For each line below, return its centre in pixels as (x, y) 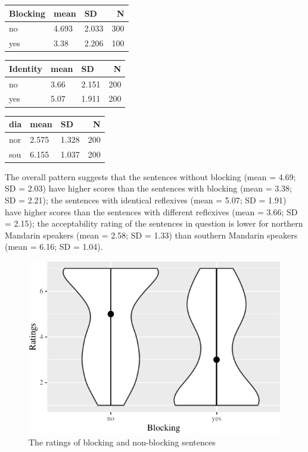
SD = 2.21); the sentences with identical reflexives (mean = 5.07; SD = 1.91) (146, 200)
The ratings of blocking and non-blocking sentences (122, 442)
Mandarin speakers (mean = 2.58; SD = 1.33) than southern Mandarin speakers (151, 235)
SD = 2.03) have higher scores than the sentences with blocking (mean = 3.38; (148, 188)
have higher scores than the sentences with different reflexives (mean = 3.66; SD (151, 211)
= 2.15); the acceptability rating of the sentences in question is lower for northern (154, 223)
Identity (26, 68)
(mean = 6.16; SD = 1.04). (54, 247)
